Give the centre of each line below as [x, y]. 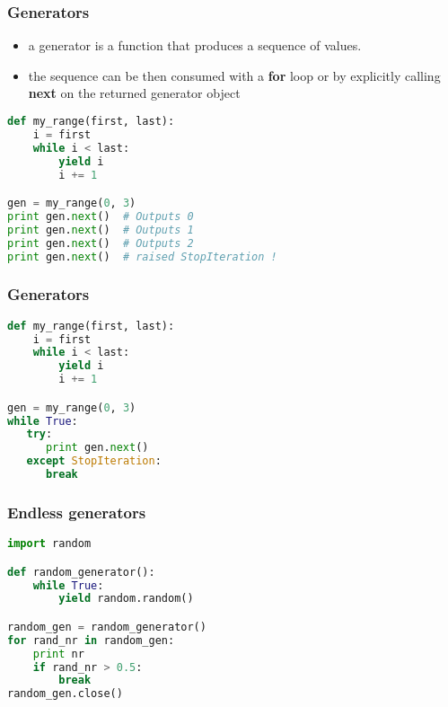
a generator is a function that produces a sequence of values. [195, 45]
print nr [58, 654]
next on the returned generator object [134, 93]
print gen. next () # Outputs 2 [101, 243]
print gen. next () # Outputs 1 [101, 230]
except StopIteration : [94, 461]
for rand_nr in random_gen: [91, 640]
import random [49, 544]
